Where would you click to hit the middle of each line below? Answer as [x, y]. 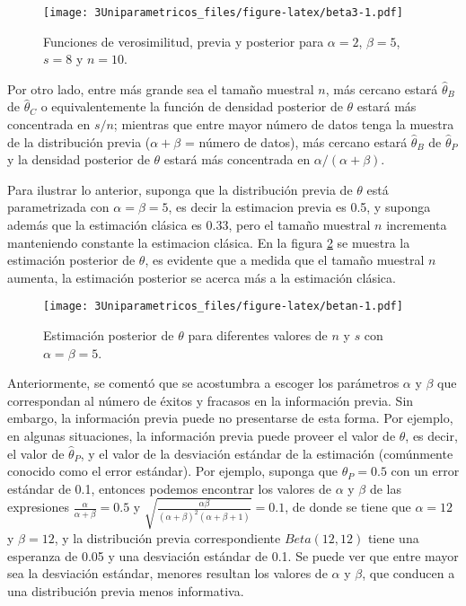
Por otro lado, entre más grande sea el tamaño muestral [161, 88]
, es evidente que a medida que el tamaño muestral [285, 260]
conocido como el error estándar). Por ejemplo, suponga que [173, 471]
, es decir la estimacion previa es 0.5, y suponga [299, 207]
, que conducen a [409, 573]
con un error [425, 471]
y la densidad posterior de [79, 159]
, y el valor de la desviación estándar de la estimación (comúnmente [267, 453]
